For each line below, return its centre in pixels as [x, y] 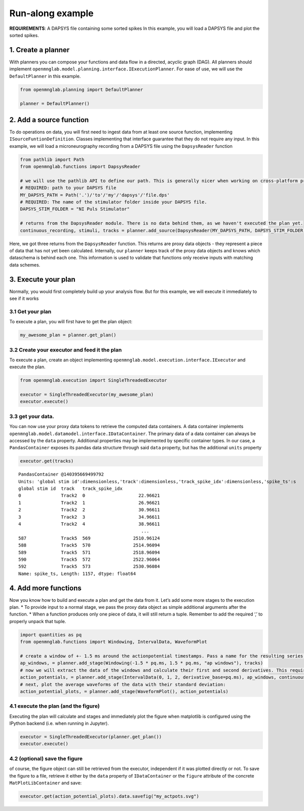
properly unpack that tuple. [38, 621]
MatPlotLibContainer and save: [46, 783]
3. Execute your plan [42, 279]
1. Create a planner [40, 50]
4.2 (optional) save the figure [46, 758]
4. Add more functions [46, 588]
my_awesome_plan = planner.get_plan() [68, 335]
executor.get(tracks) [47, 461]
